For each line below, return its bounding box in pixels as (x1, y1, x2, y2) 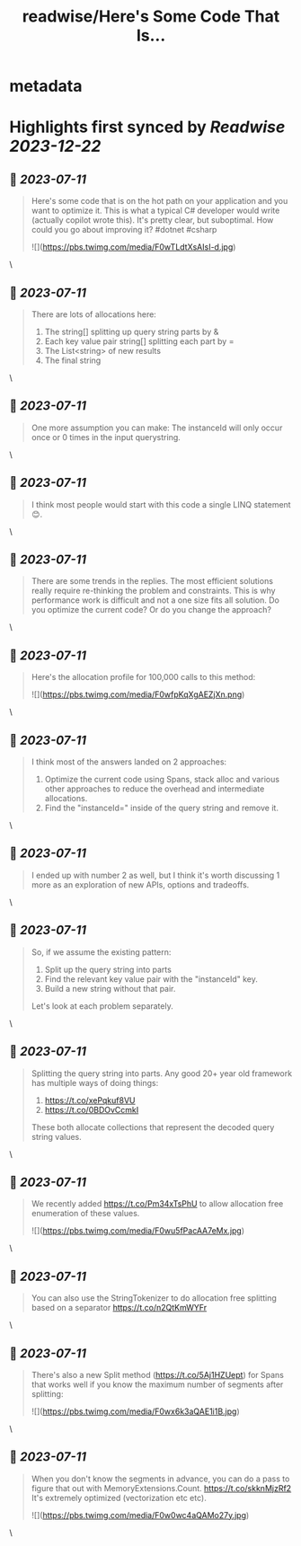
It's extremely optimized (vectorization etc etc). (31, 1492, 207, 1503)
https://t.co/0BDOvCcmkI (44, 1104, 139, 1115)
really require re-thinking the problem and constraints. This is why (31, 586, 276, 596)
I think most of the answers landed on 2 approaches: (31, 756, 227, 767)
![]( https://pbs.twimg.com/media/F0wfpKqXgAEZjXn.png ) (31, 689, 245, 700)
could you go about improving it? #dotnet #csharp (31, 225, 217, 235)
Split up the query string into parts (44, 964, 173, 975)
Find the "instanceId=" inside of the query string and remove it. (44, 802, 279, 814)
